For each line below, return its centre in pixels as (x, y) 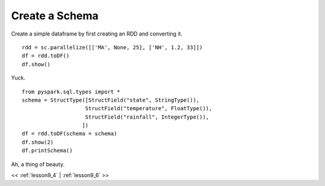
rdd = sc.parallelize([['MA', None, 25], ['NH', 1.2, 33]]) (112, 47)
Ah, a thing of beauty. (38, 164)
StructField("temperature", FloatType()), (149, 109)
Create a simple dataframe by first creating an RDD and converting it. (97, 34)
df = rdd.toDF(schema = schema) (70, 134)
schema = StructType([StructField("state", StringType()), (111, 100)
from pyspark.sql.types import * (71, 91)
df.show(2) (38, 142)
